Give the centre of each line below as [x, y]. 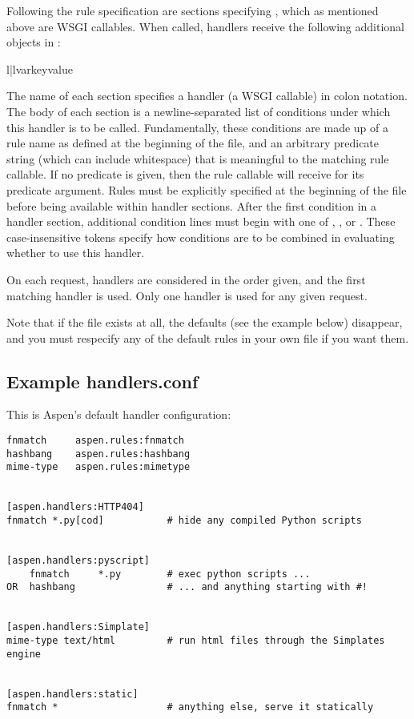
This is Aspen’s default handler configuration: [119, 414]
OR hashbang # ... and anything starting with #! [187, 587]
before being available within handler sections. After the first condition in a [192, 205]
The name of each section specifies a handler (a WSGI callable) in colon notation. [207, 96]
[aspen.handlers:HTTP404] [75, 507]
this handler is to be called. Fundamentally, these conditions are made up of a [197, 127]
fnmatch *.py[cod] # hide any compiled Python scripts [184, 521]
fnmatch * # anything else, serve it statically [190, 707]
